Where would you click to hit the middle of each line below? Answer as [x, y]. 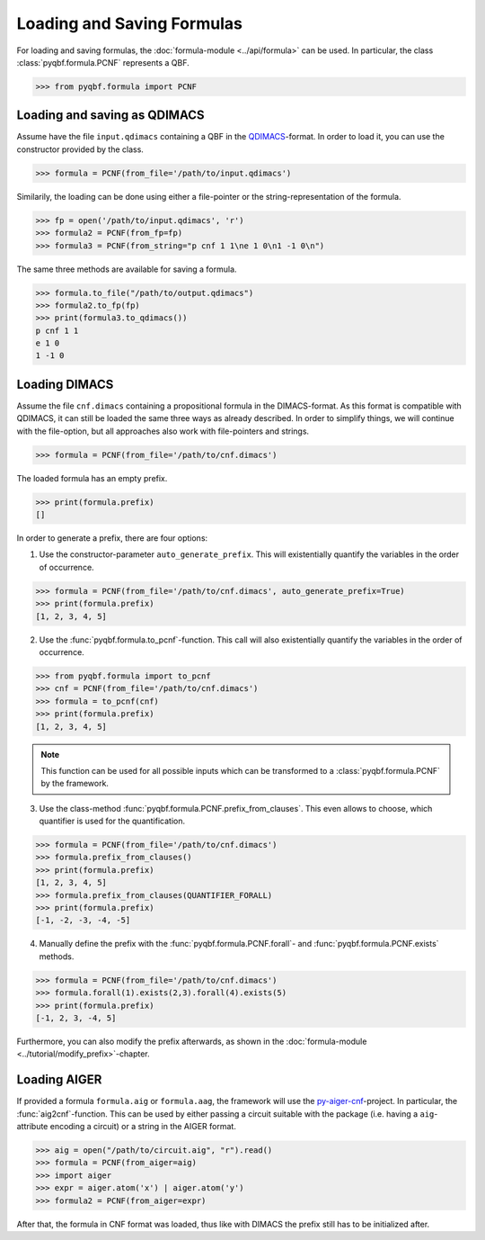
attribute [32, 1127]
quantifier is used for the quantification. [112, 821]
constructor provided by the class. [80, 149]
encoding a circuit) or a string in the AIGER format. [143, 1127]
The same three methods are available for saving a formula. [127, 269]
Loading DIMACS [65, 384]
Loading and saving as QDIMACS [111, 116]
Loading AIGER [59, 1080]
